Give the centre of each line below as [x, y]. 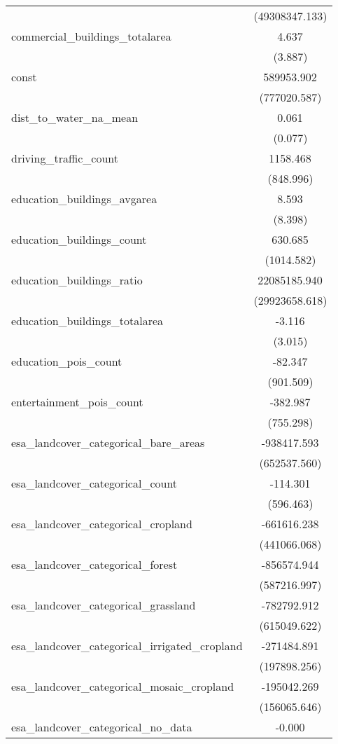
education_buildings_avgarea [84, 199]
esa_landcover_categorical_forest [94, 564]
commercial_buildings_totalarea [91, 36]
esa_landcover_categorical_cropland [102, 524]
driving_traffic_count [65, 158]
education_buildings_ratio [77, 280]
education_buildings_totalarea [87, 321]
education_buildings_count [79, 239]
